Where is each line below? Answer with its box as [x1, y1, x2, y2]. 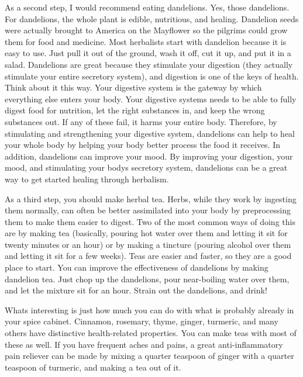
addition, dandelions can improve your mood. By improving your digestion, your [5, 150, 293, 162]
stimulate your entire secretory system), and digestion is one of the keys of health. [5, 70, 299, 82]
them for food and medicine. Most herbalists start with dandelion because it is [5, 35, 287, 47]
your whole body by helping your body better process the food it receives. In [5, 139, 281, 151]
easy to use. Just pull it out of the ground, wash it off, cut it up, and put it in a [5, 47, 291, 59]
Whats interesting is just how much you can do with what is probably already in [5, 303, 294, 316]
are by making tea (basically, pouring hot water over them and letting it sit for [5, 227, 288, 239]
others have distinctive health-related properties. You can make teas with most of [5, 327, 297, 339]
